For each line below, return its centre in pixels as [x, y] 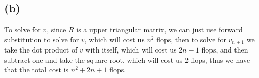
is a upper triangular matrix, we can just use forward [159, 29]
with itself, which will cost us [131, 50]
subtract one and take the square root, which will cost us [93, 59]
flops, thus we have [220, 59]
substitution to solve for [42, 39]
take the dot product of [41, 50]
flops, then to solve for [191, 39]
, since [56, 29]
